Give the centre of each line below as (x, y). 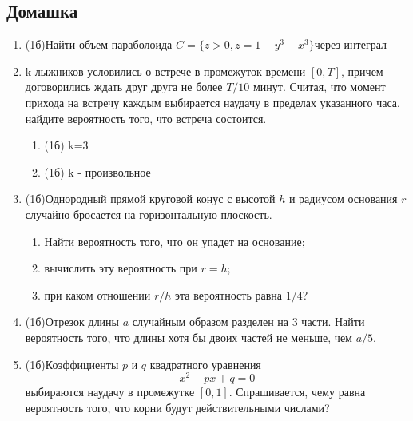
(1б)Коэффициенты (72, 364)
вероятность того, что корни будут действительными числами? (177, 407)
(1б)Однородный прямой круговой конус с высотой (150, 199)
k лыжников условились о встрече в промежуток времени (165, 71)
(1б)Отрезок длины (72, 322)
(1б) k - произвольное (97, 171)
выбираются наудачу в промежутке (110, 392)
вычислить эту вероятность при (121, 268)
